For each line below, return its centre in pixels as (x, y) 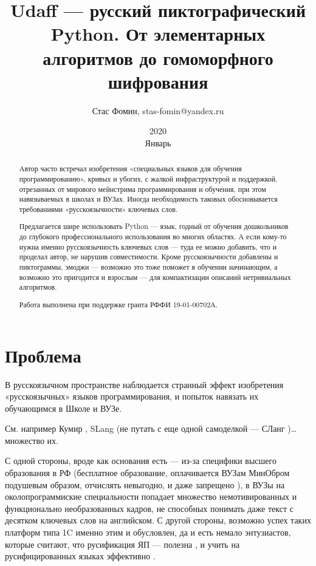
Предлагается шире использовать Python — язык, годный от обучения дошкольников (154, 226)
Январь (158, 142)
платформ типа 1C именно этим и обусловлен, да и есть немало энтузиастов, (148, 532)
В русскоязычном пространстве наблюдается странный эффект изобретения (144, 384)
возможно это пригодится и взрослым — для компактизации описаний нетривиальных (155, 277)
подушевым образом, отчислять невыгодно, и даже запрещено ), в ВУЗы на (145, 484)
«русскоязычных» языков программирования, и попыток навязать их (132, 396)
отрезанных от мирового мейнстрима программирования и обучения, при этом (143, 189)
